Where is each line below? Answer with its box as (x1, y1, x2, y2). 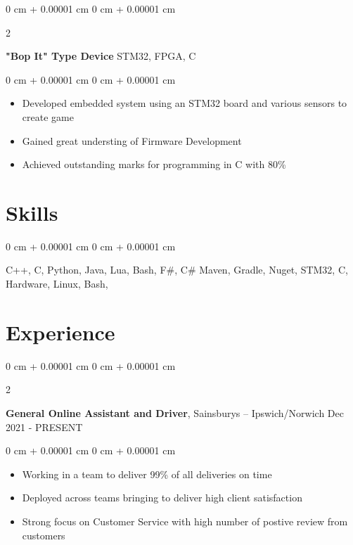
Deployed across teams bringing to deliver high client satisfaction (22, 490, 302, 505)
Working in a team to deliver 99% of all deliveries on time (22, 466, 272, 481)
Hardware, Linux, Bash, (6, 276, 108, 291)
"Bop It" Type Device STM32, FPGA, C (6, 49, 196, 63)
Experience (6, 317, 115, 346)
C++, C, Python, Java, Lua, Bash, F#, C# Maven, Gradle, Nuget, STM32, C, (6, 262, 348, 277)
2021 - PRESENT (6, 419, 83, 434)
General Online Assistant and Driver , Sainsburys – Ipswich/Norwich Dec (6, 405, 344, 420)
